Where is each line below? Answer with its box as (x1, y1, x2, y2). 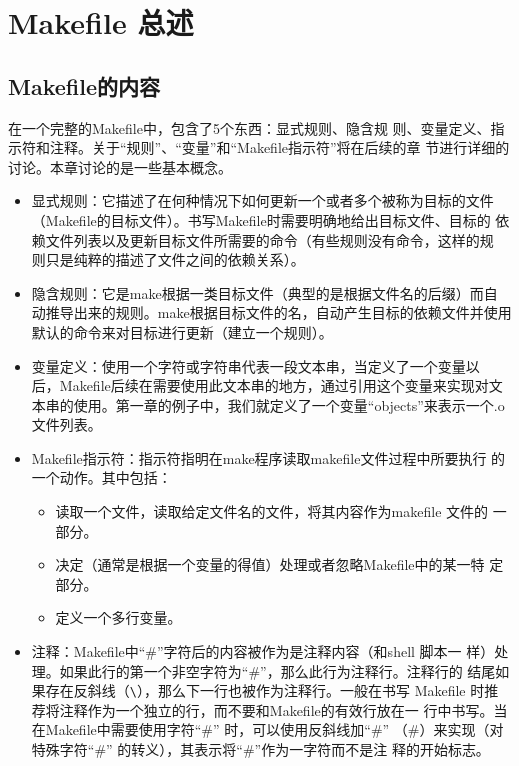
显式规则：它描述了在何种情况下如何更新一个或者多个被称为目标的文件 (31, 190, 494, 211)
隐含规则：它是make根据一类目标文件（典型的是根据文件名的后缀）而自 (31, 282, 498, 303)
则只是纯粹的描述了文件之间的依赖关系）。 (31, 249, 305, 270)
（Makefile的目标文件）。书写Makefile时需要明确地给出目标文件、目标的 (31, 209, 491, 230)
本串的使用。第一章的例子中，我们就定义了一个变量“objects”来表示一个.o (31, 394, 505, 415)
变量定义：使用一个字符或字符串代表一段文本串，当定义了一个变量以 (31, 355, 480, 376)
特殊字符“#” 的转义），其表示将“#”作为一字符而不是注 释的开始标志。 (31, 739, 490, 760)
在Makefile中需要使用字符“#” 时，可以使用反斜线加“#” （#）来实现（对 (31, 719, 504, 740)
